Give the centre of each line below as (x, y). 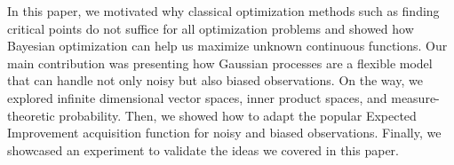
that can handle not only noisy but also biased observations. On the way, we (215, 80)
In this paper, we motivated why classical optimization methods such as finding (223, 11)
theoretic (31, 115)
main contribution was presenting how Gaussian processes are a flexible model (220, 63)
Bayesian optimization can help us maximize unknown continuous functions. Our (227, 46)
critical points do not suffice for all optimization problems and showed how (211, 28)
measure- (415, 97)
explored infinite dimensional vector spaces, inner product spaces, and (197, 97)
